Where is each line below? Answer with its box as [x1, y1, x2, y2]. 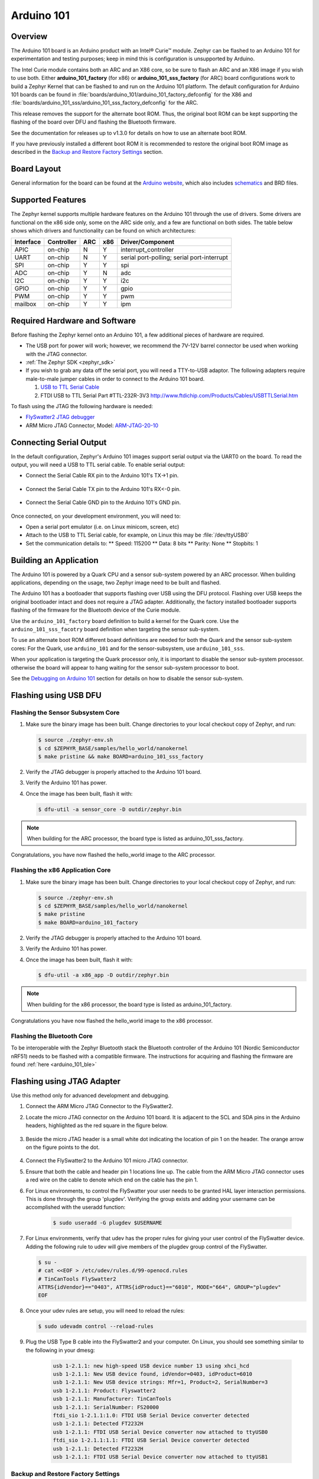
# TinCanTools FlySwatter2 [38, 1275, 116, 1282]
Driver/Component [120, 238, 174, 246]
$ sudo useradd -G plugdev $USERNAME [53, 1219, 162, 1226]
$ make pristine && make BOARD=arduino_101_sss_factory [38, 753, 204, 760]
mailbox [14, 300, 37, 308]
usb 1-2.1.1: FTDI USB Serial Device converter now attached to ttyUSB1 [53, 1453, 268, 1460]
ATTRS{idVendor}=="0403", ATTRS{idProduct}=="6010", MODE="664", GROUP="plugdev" [38, 1284, 282, 1290]
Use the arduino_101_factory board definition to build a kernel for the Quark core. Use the [11, 617, 239, 624]
